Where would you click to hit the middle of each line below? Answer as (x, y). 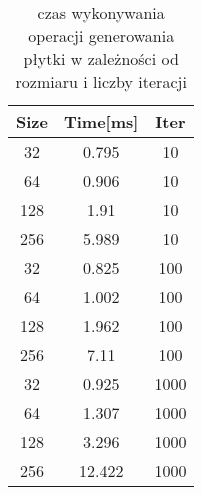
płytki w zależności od (101, 58)
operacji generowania (101, 35)
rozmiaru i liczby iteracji (101, 81)
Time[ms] (101, 121)
